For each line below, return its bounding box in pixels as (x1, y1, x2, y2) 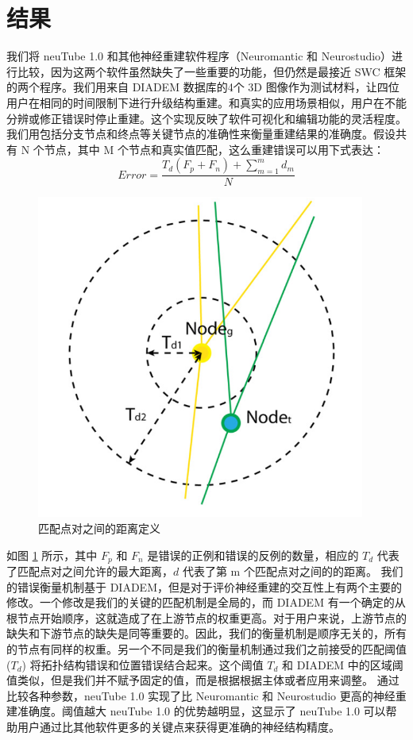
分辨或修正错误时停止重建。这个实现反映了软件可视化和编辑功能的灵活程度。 (6, 110, 407, 126)
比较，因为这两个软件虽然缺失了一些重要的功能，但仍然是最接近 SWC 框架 (17, 63, 407, 79)
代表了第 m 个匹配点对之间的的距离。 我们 (182, 562, 403, 579)
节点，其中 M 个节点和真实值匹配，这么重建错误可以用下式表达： (44, 141, 384, 157)
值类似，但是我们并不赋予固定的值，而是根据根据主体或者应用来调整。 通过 (6, 672, 399, 688)
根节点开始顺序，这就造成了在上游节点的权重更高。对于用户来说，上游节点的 (6, 609, 407, 626)
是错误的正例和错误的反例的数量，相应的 (147, 546, 359, 563)
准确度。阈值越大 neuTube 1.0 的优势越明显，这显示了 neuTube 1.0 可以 (17, 703, 386, 719)
